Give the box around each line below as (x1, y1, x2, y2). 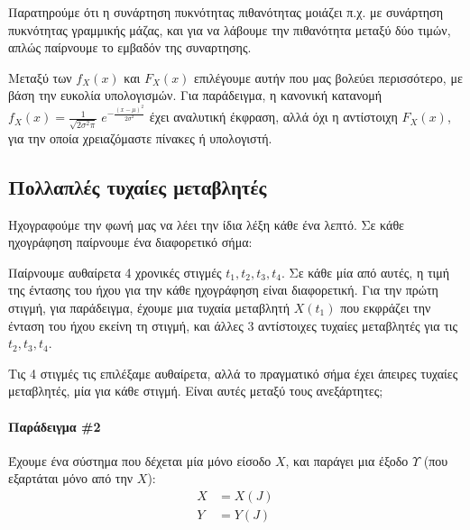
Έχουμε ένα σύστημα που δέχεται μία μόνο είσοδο (8, 451, 272, 470)
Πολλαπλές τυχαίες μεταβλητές (8, 172, 267, 200)
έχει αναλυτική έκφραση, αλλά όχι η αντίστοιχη (149, 107, 398, 126)
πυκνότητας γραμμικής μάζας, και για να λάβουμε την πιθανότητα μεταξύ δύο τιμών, (8, 20, 451, 39)
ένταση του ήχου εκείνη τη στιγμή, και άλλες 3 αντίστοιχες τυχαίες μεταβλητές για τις (8, 315, 458, 334)
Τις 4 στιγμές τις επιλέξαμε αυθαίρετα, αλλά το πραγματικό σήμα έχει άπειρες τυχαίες (8, 363, 458, 382)
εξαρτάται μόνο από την (8, 469, 134, 488)
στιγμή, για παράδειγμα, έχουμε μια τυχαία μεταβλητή (8, 298, 290, 316)
